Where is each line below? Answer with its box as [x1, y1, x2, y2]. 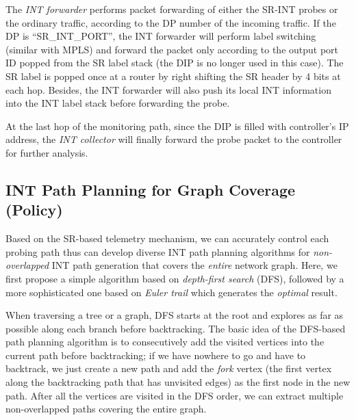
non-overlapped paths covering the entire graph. [5, 402, 207, 416]
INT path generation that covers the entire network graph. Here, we [51, 258, 338, 272]
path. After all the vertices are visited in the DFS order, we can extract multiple [5, 388, 344, 402]
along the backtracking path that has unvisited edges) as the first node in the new [5, 375, 351, 389]
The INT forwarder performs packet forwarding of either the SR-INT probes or [5, 2, 338, 16]
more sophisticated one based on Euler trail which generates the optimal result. [5, 285, 338, 299]
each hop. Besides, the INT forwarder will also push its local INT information [5, 82, 331, 96]
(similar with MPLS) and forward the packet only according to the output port [5, 42, 339, 56]
